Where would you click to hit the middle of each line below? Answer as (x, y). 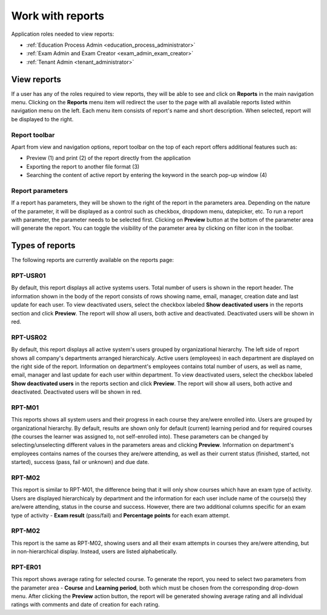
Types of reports (43, 246)
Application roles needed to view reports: (63, 34)
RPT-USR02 (29, 337)
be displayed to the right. (42, 119)
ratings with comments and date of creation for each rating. (85, 605)
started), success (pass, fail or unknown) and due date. (80, 462)
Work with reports (58, 16)
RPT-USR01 (28, 276)
